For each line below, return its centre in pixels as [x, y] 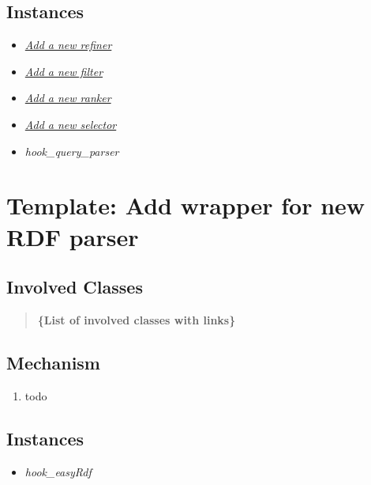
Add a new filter [64, 71]
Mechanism [53, 362]
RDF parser [73, 236]
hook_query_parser [72, 151]
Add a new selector [71, 124]
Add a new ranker [68, 98]
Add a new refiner [68, 45]
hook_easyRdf [58, 471]
